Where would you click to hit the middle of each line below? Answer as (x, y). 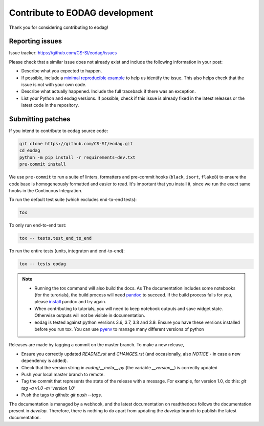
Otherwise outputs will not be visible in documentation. (90, 315)
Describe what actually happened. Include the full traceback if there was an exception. (109, 91)
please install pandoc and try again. (70, 302)
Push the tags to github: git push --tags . (62, 395)
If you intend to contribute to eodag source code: (58, 131)
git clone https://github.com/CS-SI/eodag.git (76, 144)
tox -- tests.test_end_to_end (55, 238)
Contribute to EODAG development (81, 13)
